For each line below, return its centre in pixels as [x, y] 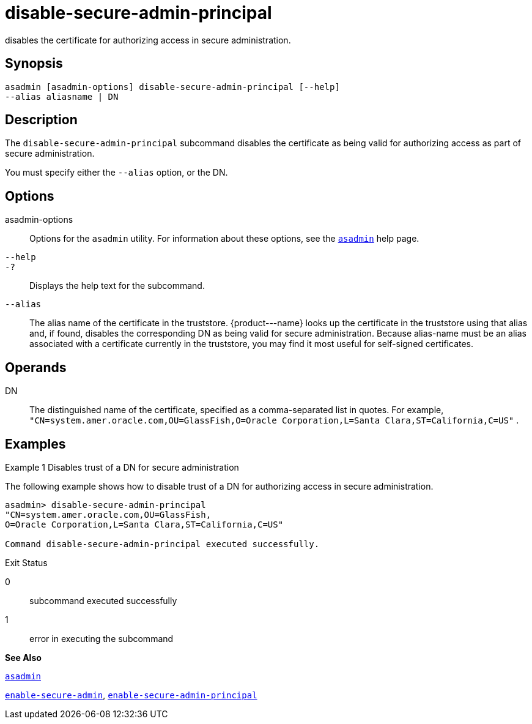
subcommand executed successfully [103, 600]
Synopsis [34, 64]
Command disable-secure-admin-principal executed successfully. [162, 544]
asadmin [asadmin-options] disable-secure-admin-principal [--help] [172, 87]
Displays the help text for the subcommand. [117, 286]
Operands [36, 367]
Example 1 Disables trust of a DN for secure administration [122, 467]
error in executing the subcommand [102, 638]
